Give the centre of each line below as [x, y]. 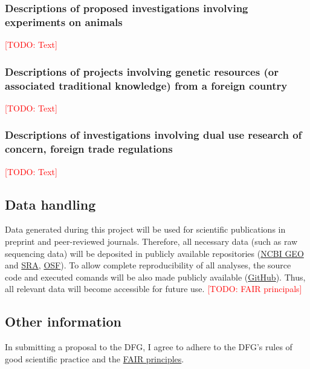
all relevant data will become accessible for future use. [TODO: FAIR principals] [153, 289]
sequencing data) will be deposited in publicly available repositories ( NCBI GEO [154, 253]
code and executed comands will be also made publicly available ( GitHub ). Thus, [155, 277]
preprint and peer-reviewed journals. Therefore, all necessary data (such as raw [151, 241]
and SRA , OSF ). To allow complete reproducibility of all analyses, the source [148, 265]
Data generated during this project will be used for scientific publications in [145, 229]
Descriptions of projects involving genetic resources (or [142, 71]
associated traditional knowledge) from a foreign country [146, 85]
